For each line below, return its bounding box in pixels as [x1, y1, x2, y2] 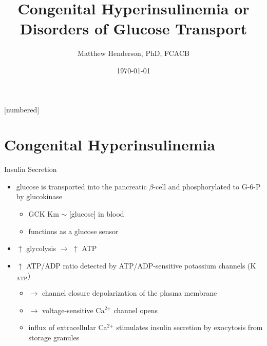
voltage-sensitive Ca [42, 304, 105, 315]
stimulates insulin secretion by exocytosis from [116, 322, 263, 333]
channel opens [113, 304, 158, 315]
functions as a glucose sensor [28, 225, 119, 236]
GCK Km [28, 208, 59, 219]
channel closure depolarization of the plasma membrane [42, 287, 217, 298]
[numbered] [4, 104, 40, 114]
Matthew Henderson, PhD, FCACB [78, 48, 189, 59]
